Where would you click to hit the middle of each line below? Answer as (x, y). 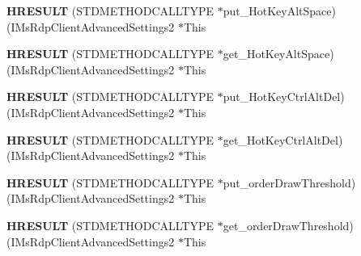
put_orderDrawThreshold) (289, 182)
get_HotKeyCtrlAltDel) (283, 139)
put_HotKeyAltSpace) (279, 10)
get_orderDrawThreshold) (288, 225)
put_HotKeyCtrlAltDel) (284, 97)
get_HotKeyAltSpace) (278, 54)
